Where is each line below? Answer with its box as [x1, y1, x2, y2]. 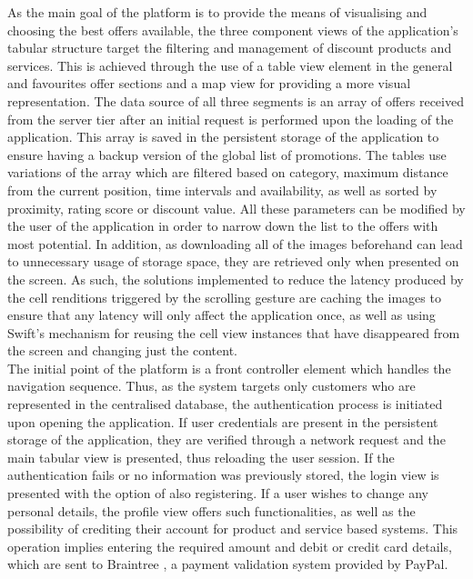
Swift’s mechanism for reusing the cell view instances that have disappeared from [7, 323, 460, 342]
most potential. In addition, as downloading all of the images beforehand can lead [7, 234, 463, 253]
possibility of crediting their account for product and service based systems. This [7, 519, 458, 538]
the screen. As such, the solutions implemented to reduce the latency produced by [7, 269, 464, 288]
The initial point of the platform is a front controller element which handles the [7, 358, 451, 377]
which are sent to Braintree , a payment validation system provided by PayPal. [7, 554, 448, 574]
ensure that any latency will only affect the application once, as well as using [7, 305, 436, 324]
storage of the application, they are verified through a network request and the [7, 430, 446, 449]
